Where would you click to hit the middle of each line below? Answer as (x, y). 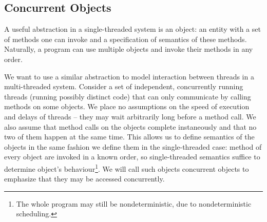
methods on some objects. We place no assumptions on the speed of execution (127, 106)
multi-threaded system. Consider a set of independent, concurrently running (124, 86)
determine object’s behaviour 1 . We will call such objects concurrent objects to (127, 168)
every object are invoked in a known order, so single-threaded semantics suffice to (132, 157)
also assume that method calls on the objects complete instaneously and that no (130, 126)
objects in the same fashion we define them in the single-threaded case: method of (133, 146)
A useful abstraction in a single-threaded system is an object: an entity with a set (132, 29)
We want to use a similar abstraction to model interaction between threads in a (129, 76)
